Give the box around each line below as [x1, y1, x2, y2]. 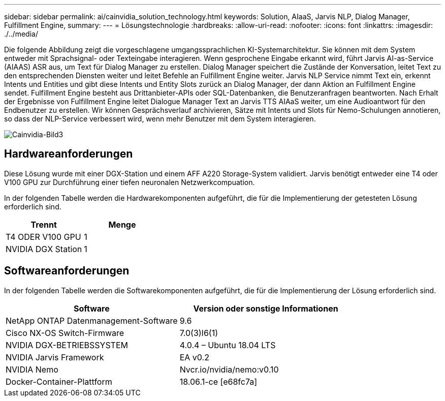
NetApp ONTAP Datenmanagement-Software [6, 315, 178, 326]
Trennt [30, 219, 57, 230]
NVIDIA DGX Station [6, 243, 82, 254]
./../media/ [4, 29, 38, 38]
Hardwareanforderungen [4, 147, 133, 161]
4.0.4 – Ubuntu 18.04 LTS [179, 340, 276, 350]
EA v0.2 [179, 352, 209, 362]
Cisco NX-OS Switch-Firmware [6, 327, 124, 338]
